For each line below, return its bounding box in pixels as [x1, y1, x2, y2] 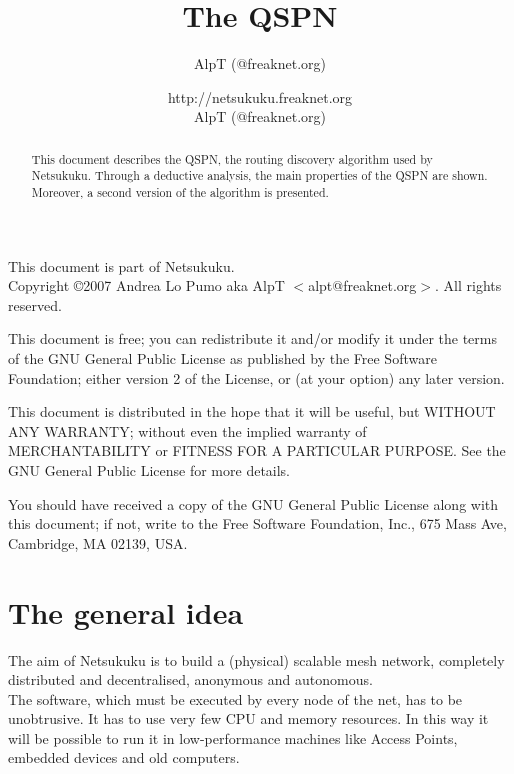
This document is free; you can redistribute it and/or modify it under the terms [8, 328, 498, 349]
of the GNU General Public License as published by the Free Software [8, 348, 437, 369]
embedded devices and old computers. [8, 747, 240, 768]
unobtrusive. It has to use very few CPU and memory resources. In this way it [8, 708, 489, 729]
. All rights [435, 275, 502, 296]
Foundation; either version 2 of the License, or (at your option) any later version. [8, 367, 505, 388]
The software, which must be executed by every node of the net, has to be [8, 688, 463, 709]
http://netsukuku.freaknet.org [167, 86, 353, 107]
